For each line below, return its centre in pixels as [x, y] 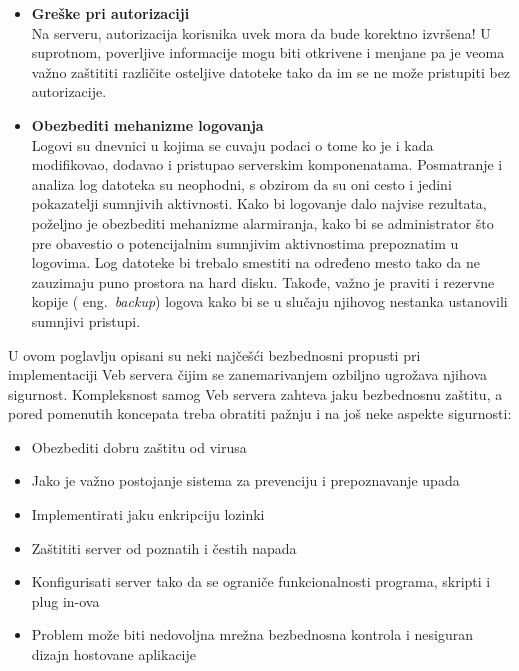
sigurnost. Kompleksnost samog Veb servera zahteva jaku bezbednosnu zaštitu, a [255, 393]
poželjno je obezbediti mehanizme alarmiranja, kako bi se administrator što [262, 222]
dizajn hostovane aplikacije [114, 654]
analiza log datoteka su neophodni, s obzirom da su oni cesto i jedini [241, 183]
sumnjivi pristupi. [86, 320]
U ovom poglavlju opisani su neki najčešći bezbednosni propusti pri [214, 354]
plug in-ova [65, 600]
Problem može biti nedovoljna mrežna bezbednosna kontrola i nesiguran [252, 634]
